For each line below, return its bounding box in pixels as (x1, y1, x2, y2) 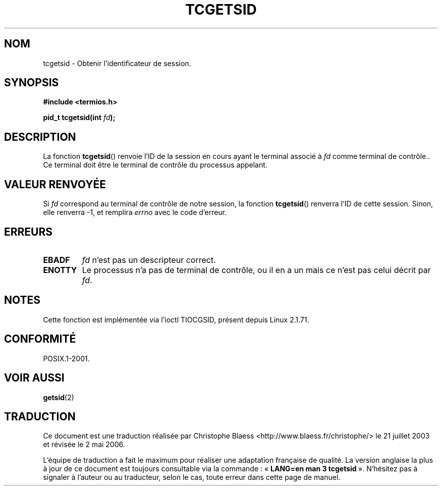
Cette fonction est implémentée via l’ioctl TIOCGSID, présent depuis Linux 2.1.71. (43, 315, 309, 324)
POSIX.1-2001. (43, 354, 90, 363)
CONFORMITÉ (4, 333, 76, 346)
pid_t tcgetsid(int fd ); (43, 113, 116, 122)
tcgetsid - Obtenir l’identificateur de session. (43, 59, 191, 68)
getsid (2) (43, 393, 74, 402)
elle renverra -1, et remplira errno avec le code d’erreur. (43, 208, 227, 217)
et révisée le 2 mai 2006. (43, 440, 125, 449)
